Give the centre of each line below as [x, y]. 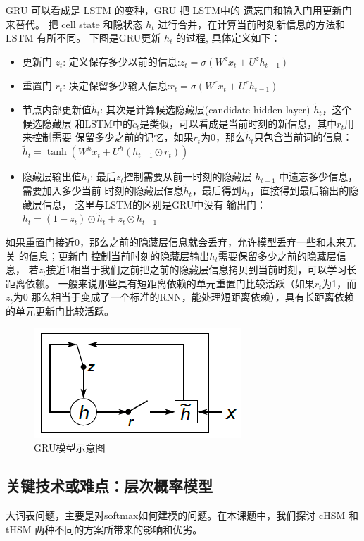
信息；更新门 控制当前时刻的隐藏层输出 [119, 255]
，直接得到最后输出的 [300, 191]
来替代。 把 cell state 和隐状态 [74, 24]
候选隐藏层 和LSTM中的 [77, 123]
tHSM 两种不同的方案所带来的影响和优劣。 [104, 529]
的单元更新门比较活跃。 [60, 311]
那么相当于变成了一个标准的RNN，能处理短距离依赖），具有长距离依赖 [193, 297]
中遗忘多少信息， [319, 176]
